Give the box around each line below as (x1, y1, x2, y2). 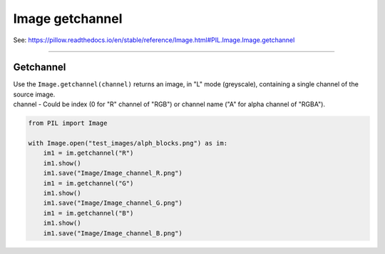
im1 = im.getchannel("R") (43, 149, 134, 157)
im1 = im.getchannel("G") (43, 179, 134, 187)
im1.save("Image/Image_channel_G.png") (43, 199, 183, 207)
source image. (13, 90, 56, 98)
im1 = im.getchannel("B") (43, 209, 134, 217)
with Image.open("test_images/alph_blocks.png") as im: (28, 139, 228, 147)
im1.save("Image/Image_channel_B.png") (43, 229, 183, 237)
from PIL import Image (28, 119, 108, 128)
